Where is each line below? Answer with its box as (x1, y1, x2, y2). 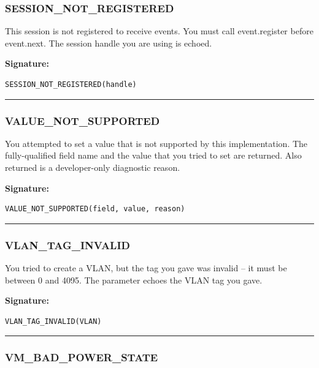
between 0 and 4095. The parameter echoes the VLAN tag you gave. (5, 273, 263, 286)
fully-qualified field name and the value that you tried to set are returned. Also (5, 149, 302, 162)
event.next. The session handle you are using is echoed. (5, 36, 212, 49)
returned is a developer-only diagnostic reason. (5, 161, 180, 173)
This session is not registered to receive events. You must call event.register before (5, 24, 313, 37)
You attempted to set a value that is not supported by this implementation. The (5, 137, 308, 149)
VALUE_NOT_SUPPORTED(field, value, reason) (5, 205, 185, 214)
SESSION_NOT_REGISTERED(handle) (5, 80, 137, 89)
